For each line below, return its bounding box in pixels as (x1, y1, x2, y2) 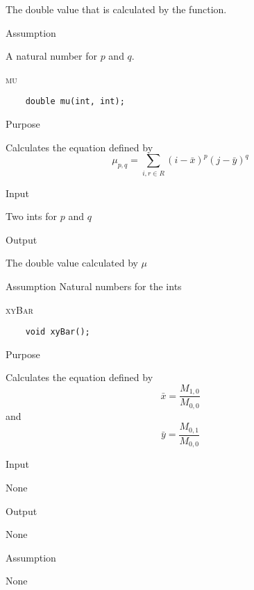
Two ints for (6, 209, 58, 224)
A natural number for (6, 49, 97, 63)
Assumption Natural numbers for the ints (6, 278, 182, 293)
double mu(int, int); (25, 96, 125, 107)
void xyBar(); (25, 327, 90, 337)
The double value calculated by (6, 255, 138, 270)
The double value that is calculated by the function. (6, 2, 227, 16)
